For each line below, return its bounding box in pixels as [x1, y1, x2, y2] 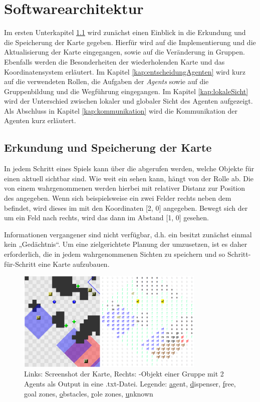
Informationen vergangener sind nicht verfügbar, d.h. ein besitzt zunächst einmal [4, 229, 252, 239]
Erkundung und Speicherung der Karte [4, 140, 212, 155]
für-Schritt [4, 258, 36, 269]
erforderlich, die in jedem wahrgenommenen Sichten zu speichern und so [4, 249, 225, 259]
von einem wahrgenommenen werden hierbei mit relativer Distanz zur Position [4, 183, 245, 193]
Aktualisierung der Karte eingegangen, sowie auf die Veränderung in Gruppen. [4, 47, 245, 57]
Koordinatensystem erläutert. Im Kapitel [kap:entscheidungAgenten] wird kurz [4, 66, 245, 77]
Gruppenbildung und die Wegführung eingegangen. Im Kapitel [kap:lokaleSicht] [4, 86, 248, 96]
